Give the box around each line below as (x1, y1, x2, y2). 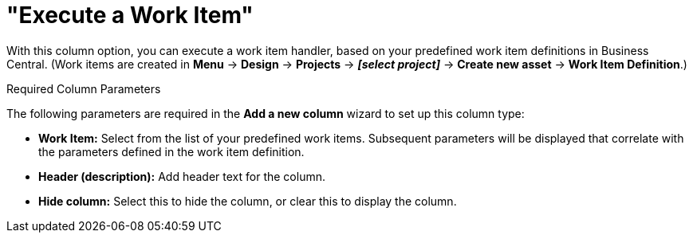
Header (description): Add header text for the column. (38, 169, 325, 183)
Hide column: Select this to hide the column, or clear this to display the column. (38, 194, 457, 208)
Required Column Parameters (6, 81, 161, 96)
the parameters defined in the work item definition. (38, 144, 305, 159)
